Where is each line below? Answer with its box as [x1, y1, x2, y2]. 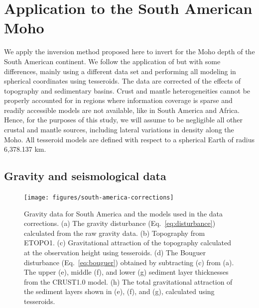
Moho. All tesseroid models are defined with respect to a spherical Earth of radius [4, 134, 255, 144]
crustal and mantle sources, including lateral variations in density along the [4, 124, 234, 135]
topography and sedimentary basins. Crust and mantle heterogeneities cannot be [4, 85, 251, 96]
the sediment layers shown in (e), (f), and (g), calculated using [24, 286, 215, 297]
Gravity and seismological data [4, 168, 166, 184]
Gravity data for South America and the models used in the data [24, 208, 223, 218]
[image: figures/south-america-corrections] [24, 194, 174, 202]
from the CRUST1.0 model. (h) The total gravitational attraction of [24, 276, 233, 287]
